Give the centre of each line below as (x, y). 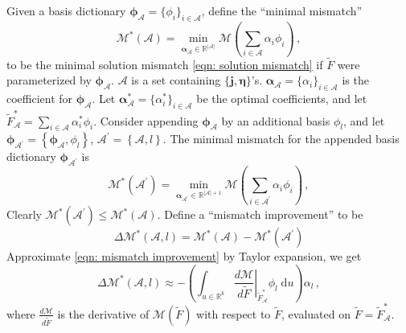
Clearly (24, 214)
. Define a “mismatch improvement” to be (260, 214)
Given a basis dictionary (66, 10)
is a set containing (176, 80)
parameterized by (49, 80)
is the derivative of (103, 313)
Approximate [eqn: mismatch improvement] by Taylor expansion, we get (184, 256)
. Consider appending (146, 120)
